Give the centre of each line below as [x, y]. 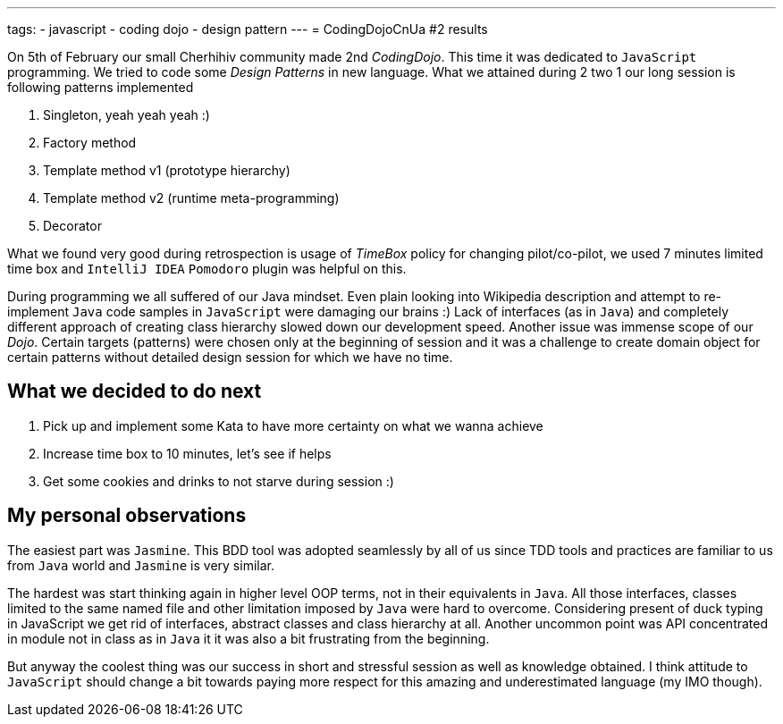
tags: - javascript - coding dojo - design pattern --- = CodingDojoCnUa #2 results [248, 29]
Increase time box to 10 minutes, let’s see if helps [187, 453]
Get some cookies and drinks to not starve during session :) [219, 481]
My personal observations [127, 516]
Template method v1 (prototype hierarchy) [167, 170]
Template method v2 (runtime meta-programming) [191, 198]
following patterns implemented [101, 87]
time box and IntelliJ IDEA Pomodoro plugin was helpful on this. [207, 269]
